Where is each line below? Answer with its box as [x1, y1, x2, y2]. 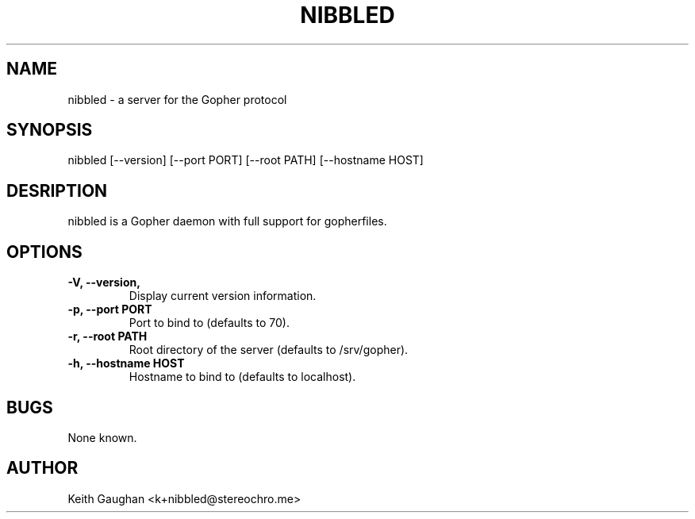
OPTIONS [6, 241, 83, 262]
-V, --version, [67, 275, 140, 290]
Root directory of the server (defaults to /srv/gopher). [129, 343, 409, 357]
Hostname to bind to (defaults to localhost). [129, 370, 356, 384]
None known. [67, 430, 137, 444]
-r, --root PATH [67, 329, 148, 344]
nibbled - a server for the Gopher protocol [67, 92, 287, 106]
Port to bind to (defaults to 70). [129, 316, 290, 330]
